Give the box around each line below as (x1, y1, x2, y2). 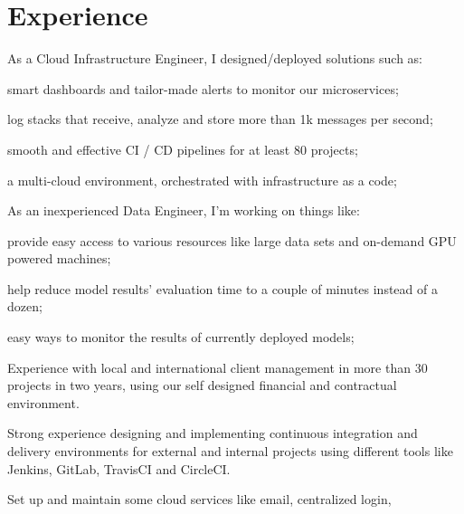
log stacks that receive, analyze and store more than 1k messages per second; (7, 109, 433, 128)
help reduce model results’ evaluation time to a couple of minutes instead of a (7, 279, 438, 298)
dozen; (7, 297, 43, 316)
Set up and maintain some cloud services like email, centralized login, (7, 490, 392, 509)
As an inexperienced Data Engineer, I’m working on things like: (7, 201, 360, 220)
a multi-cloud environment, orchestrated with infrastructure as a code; (7, 170, 397, 189)
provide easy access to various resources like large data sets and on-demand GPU (7, 231, 457, 250)
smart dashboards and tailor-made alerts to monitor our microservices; (7, 79, 399, 98)
